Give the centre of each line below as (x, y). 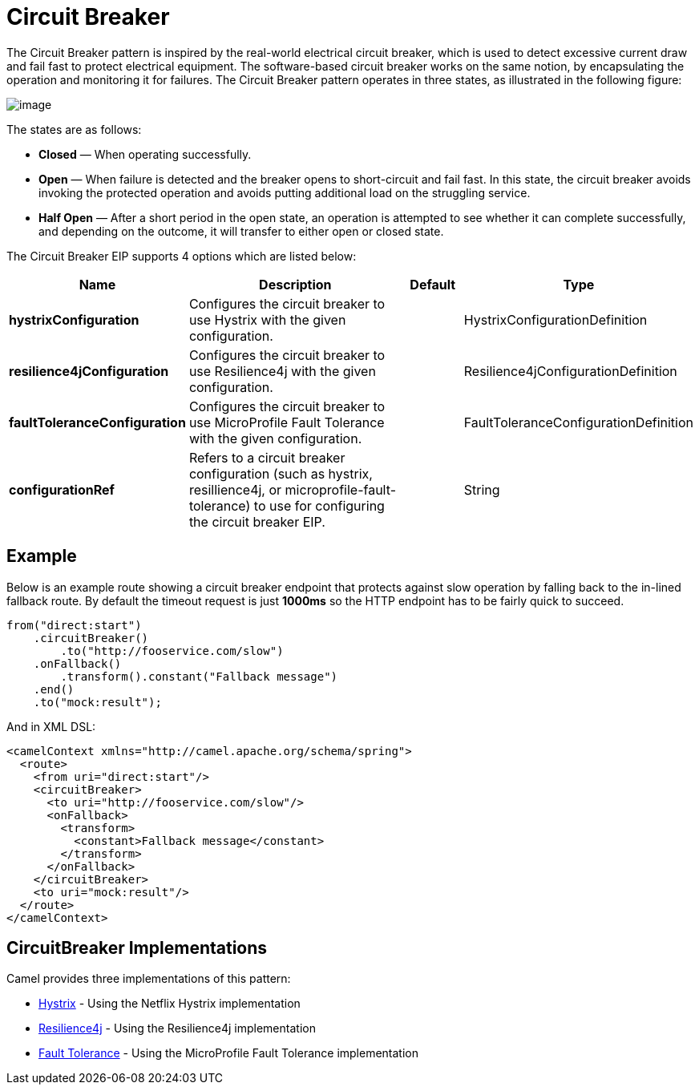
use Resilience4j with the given (282, 371)
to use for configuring (319, 505)
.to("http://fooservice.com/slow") (172, 651)
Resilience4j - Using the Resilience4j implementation (177, 1028)
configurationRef (62, 489)
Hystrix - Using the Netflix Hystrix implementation (170, 1004)
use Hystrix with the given (267, 319)
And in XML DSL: (51, 726)
